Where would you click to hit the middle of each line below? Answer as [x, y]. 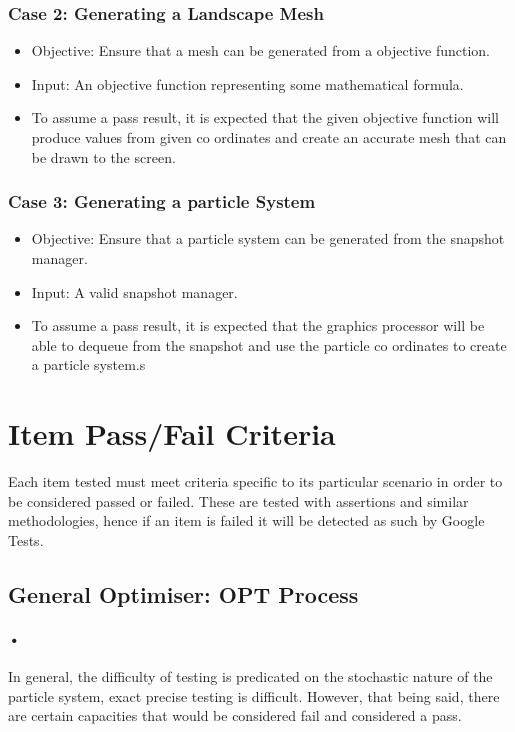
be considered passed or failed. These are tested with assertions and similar [238, 500]
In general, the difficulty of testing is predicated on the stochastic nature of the [250, 676]
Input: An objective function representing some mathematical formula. [247, 83]
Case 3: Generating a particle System [162, 201]
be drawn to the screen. [103, 156]
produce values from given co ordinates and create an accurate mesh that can [269, 137]
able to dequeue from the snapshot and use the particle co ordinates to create [269, 344]
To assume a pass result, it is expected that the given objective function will [265, 117]
